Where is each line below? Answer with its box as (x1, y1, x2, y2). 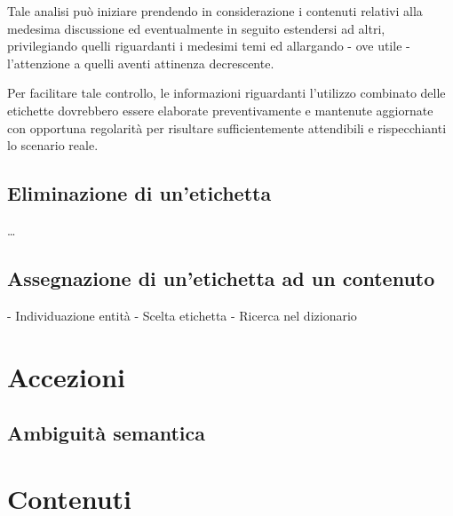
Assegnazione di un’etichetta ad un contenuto (7, 264, 435, 291)
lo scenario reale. (7, 136, 99, 155)
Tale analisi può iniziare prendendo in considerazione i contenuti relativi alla (7, 2, 423, 20)
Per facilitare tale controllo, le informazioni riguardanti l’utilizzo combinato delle (7, 83, 446, 102)
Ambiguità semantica (7, 419, 205, 447)
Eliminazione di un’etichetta (7, 179, 272, 207)
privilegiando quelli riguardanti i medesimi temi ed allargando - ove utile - (7, 36, 410, 55)
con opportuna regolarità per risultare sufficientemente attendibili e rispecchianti (7, 118, 447, 137)
